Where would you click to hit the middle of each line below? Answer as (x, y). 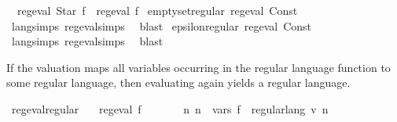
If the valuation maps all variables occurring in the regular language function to (198, 67)
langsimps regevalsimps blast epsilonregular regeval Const (162, 25)
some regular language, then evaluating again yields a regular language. (178, 83)
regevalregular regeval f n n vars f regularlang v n (170, 108)
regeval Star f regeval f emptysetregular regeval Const (157, 10)
